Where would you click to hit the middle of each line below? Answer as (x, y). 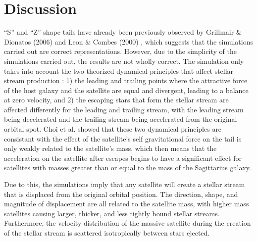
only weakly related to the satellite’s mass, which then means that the (110, 148)
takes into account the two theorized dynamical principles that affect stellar (119, 71)
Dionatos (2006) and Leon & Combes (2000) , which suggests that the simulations (128, 41)
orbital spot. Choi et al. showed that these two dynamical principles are (113, 129)
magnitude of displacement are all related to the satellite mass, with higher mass (127, 204)
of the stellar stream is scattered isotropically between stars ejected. (107, 233)
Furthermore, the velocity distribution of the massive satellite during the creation (128, 223)
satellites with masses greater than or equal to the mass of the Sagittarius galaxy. (128, 168)
